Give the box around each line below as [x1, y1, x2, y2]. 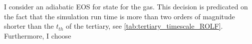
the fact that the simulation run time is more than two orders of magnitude [4, 11, 235, 21]
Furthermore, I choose [4, 30, 71, 41]
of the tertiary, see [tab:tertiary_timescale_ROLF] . [66, 21, 223, 31]
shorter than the [4, 21, 54, 31]
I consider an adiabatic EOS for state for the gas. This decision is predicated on [4, 1, 248, 11]
